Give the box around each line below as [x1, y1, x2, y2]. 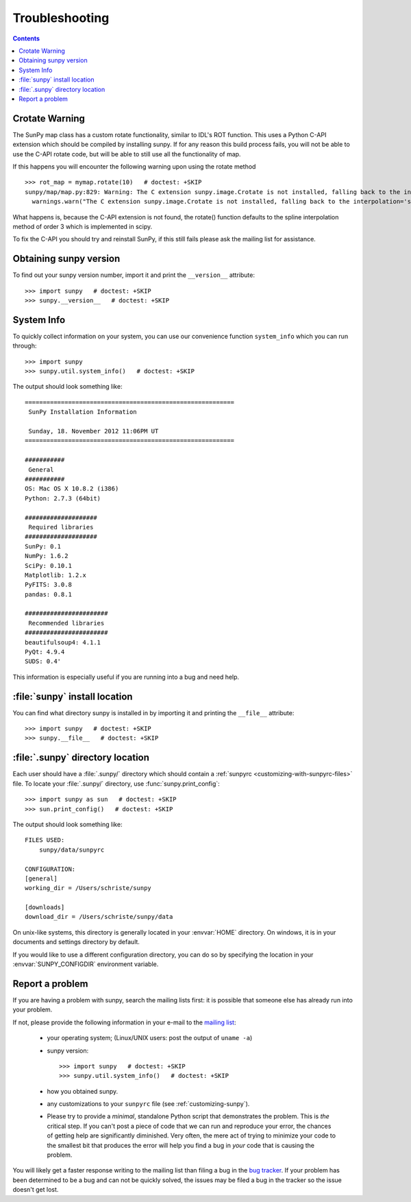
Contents [12, 34, 40, 43]
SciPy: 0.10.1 [25, 562, 72, 569]
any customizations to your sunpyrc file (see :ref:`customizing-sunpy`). [47, 1100, 250, 1108]
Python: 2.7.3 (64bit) [25, 494, 101, 502]
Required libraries [28, 523, 94, 531]
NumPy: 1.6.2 [25, 552, 68, 560]
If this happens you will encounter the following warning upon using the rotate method [12, 162, 256, 171]
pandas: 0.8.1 [25, 590, 72, 598]
